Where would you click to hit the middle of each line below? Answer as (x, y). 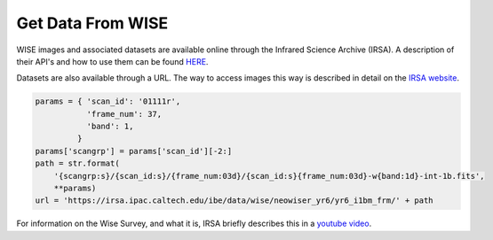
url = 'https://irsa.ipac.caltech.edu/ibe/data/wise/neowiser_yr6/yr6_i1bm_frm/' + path (235, 201)
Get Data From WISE (92, 23)
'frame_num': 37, (124, 114)
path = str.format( (77, 163)
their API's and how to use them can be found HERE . (112, 61)
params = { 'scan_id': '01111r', (108, 101)
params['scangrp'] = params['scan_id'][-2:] (134, 151)
